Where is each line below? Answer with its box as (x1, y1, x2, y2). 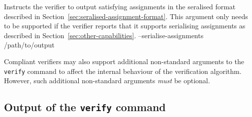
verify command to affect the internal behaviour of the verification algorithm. (4, 66, 242, 76)
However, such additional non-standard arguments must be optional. (4, 75, 210, 86)
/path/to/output (4, 40, 55, 50)
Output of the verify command (4, 99, 166, 115)
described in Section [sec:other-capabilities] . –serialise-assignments (4, 30, 204, 40)
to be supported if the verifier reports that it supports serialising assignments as (4, 21, 246, 31)
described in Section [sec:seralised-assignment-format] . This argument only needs (4, 11, 248, 21)
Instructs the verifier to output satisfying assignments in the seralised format (4, 1, 236, 11)
